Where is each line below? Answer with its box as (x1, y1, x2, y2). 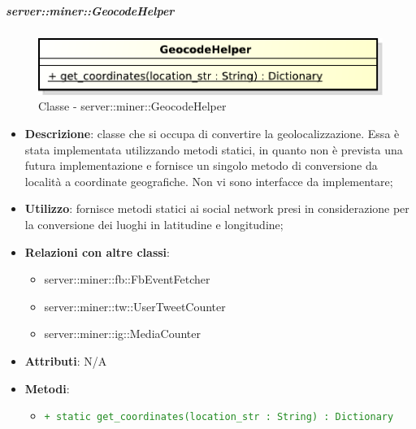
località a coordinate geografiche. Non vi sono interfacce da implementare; (24, 172, 393, 189)
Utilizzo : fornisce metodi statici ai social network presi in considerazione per (24, 200, 409, 217)
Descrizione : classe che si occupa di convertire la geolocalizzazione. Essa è (24, 125, 400, 141)
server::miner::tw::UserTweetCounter (44, 297, 226, 314)
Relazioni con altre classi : (24, 243, 170, 260)
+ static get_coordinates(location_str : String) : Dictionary (44, 411, 394, 423)
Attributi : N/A (24, 352, 107, 369)
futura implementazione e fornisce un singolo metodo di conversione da (24, 157, 378, 174)
